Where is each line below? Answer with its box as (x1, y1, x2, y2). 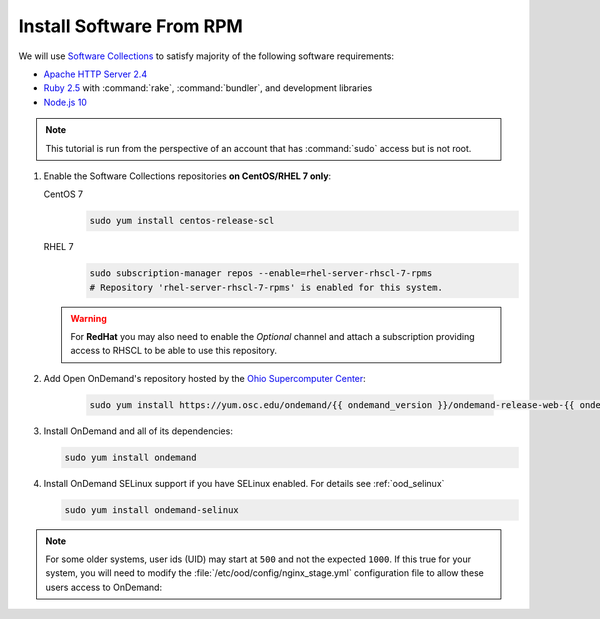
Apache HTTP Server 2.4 (43, 68, 148, 80)
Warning (70, 312, 107, 324)
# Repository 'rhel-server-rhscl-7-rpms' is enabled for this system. (89, 281, 444, 293)
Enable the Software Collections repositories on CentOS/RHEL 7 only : (43, 170, 332, 182)
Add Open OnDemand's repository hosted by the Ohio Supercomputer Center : (43, 372, 367, 384)
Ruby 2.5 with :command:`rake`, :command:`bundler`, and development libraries (43, 82, 373, 94)
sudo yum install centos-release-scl (89, 215, 275, 227)
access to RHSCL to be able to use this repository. (70, 345, 278, 357)
